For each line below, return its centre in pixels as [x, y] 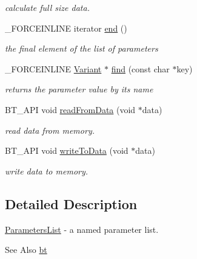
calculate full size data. [47, 7]
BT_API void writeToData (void [67, 150]
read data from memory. [50, 130]
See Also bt [26, 250]
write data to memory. [47, 171]
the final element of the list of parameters [82, 48]
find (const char [140, 68]
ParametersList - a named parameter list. [82, 229]
